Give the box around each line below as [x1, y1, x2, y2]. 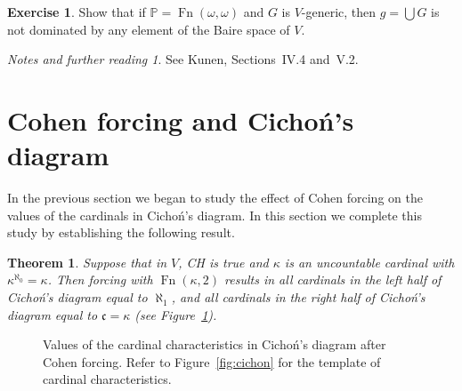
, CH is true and [178, 252, 269, 271]
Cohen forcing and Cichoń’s [7, 101, 354, 138]
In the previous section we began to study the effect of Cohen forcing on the [7, 188, 423, 207]
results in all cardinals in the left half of [224, 270, 442, 289]
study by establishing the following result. [7, 223, 235, 242]
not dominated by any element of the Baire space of [7, 20, 290, 38]
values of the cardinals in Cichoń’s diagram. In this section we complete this [7, 205, 423, 224]
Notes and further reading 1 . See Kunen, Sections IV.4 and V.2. [7, 50, 359, 68]
